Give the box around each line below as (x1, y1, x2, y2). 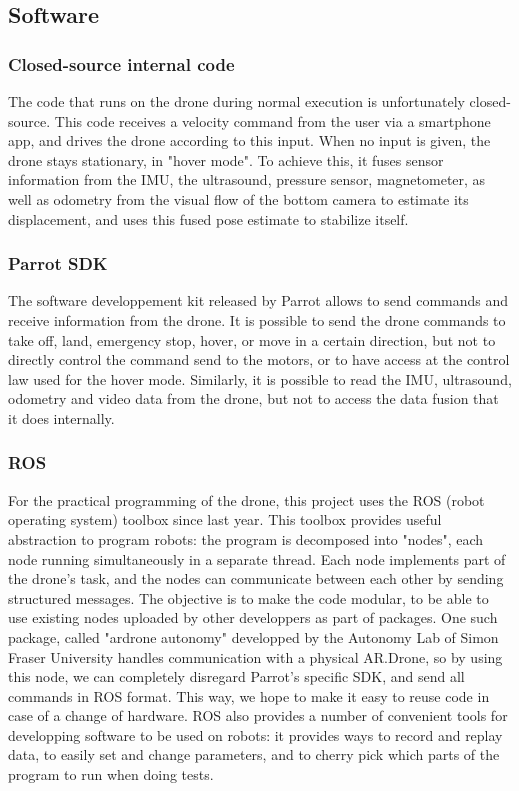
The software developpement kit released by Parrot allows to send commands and (8, 290, 509, 311)
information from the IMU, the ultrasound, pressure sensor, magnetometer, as (8, 169, 486, 190)
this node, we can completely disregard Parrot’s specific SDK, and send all (8, 666, 465, 687)
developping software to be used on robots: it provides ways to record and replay (8, 724, 503, 745)
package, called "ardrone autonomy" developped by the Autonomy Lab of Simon (8, 626, 499, 647)
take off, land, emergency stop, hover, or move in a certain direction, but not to (8, 329, 496, 350)
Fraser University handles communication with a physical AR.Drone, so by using (8, 646, 503, 667)
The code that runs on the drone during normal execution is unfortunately (8, 91, 465, 111)
